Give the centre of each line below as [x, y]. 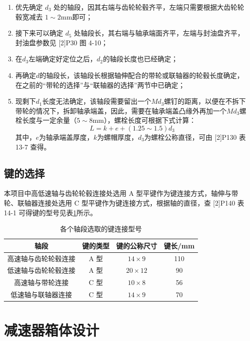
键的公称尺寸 [137, 245]
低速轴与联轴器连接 [41, 294]
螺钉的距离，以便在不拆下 [205, 101]
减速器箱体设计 [52, 330]
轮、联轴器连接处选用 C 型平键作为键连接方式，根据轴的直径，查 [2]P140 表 [124, 202]
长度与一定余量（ [49, 120]
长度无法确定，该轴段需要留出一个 [97, 101]
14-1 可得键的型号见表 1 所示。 [51, 212]
